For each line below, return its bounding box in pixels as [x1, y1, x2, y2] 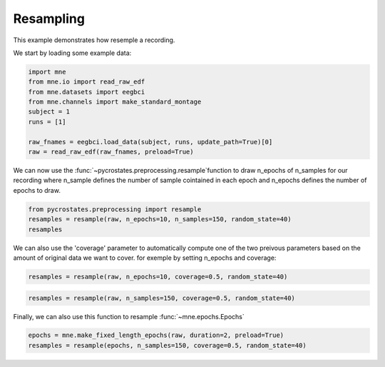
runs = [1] [28, 118, 66, 126]
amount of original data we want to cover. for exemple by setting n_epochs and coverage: [13, 253, 277, 262]
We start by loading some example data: [13, 49, 132, 57]
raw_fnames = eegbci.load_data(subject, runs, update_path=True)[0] [28, 138, 273, 146]
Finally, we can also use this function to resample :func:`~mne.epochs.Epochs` [13, 312, 245, 321]
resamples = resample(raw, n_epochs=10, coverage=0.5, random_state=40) [28, 272, 288, 281]
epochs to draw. [13, 186, 61, 194]
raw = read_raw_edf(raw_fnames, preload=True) [28, 148, 194, 156]
